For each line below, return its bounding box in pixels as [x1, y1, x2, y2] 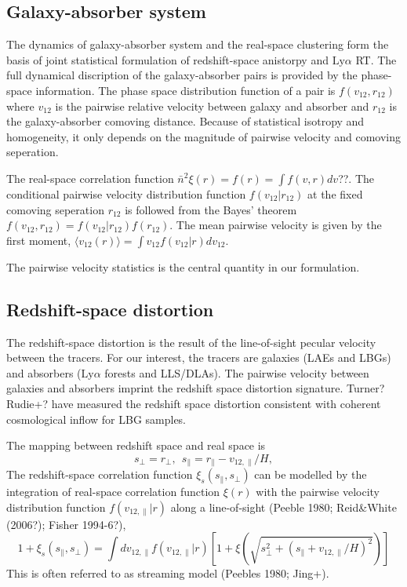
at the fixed [307, 185, 363, 202]
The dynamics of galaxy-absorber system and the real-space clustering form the [6, 36, 389, 53]
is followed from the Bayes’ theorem [125, 201, 297, 217]
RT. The [355, 51, 397, 67]
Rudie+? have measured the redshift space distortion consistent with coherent [6, 395, 381, 411]
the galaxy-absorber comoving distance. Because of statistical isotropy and [6, 113, 365, 129]
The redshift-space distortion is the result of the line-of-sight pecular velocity [6, 334, 376, 350]
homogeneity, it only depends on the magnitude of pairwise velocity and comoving [6, 128, 402, 144]
